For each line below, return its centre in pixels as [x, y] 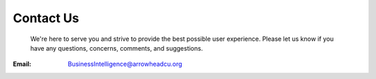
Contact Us [46, 18]
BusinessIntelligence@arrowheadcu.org [125, 64]
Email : [22, 64]
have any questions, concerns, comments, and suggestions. [117, 48]
